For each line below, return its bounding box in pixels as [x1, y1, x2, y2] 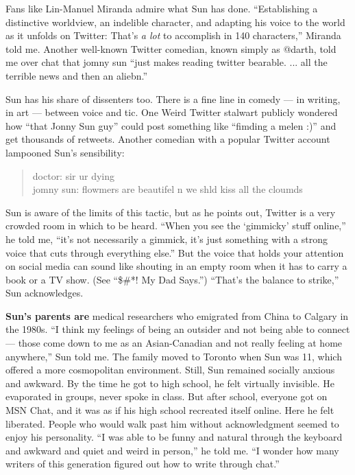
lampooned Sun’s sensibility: [5, 145, 125, 159]
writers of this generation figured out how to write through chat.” [5, 456, 280, 471]
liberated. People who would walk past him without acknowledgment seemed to [5, 416, 339, 430]
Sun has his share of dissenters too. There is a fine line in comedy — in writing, [5, 91, 341, 106]
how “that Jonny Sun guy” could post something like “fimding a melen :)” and [5, 118, 336, 132]
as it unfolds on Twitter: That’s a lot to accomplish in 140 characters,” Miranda [5, 28, 341, 43]
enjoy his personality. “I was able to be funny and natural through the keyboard [5, 430, 343, 444]
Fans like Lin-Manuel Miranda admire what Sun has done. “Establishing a [5, 1, 318, 15]
